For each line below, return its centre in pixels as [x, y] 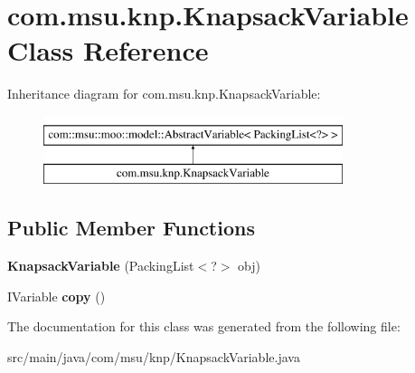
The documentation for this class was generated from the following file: [204, 326]
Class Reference [108, 50]
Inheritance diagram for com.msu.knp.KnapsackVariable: [164, 94]
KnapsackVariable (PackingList [101, 266]
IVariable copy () [57, 296]
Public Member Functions [131, 228]
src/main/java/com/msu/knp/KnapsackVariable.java [154, 357]
